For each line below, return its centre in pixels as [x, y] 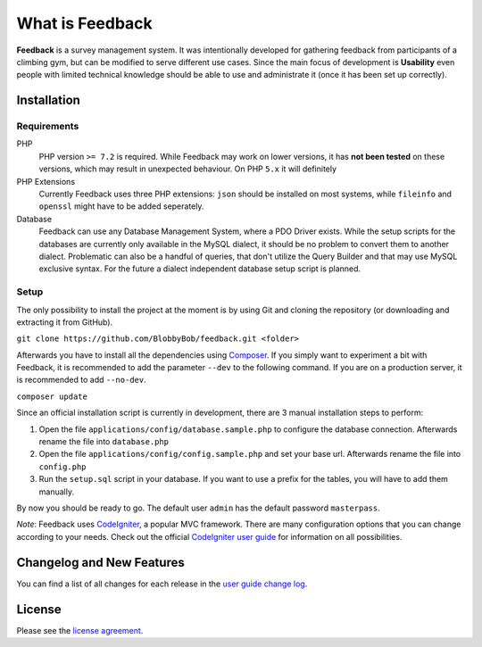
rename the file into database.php [104, 442]
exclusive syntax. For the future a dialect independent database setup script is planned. [200, 269]
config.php [62, 467]
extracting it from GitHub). [65, 322]
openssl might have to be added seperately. [121, 206]
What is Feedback [85, 23]
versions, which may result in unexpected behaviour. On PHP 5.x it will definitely [188, 169]
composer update [52, 396]
